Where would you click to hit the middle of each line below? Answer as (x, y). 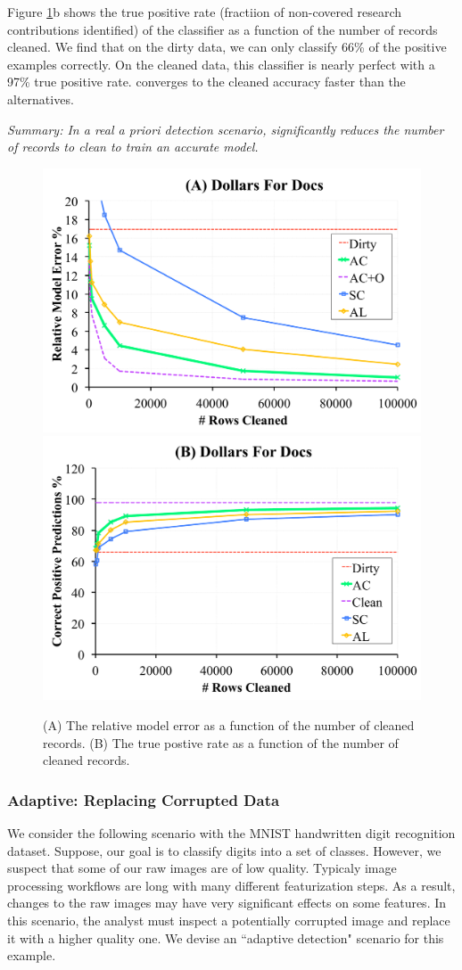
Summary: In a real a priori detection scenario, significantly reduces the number (226, 129)
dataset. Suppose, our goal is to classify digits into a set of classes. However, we (224, 850)
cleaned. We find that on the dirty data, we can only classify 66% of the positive (227, 47)
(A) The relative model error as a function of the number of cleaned (229, 725)
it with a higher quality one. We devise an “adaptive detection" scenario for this (226, 937)
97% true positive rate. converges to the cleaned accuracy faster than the (206, 82)
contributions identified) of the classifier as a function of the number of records (223, 29)
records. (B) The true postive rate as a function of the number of (221, 742)
